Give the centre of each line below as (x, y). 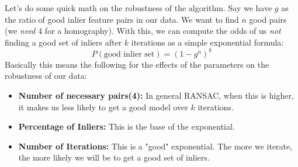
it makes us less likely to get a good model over (103, 107)
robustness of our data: (46, 76)
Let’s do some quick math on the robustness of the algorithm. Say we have (138, 8)
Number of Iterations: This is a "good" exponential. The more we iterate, (155, 146)
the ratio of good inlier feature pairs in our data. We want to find (122, 19)
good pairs (268, 19)
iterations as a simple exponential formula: (207, 42)
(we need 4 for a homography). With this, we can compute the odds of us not (143, 31)
